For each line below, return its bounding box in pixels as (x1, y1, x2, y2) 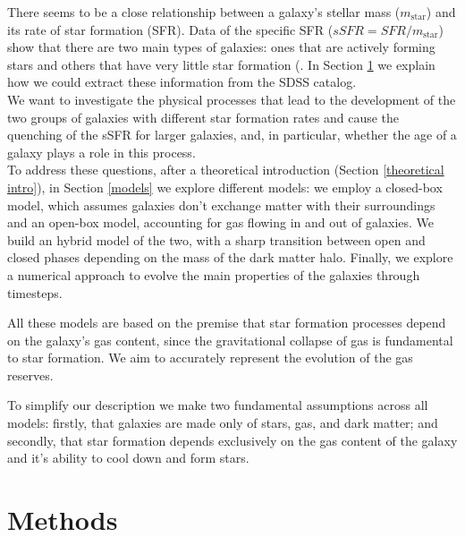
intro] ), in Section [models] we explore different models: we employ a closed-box (7, 177, 443, 196)
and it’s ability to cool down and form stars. (7, 448, 249, 467)
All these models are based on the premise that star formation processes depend (7, 313, 446, 332)
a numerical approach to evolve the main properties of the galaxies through (7, 265, 420, 284)
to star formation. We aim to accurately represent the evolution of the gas (7, 348, 413, 367)
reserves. (7, 365, 54, 384)
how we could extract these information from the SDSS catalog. (7, 72, 357, 91)
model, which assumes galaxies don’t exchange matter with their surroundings (7, 195, 435, 214)
